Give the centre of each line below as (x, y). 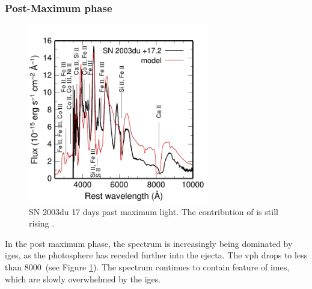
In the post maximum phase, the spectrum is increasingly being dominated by (149, 243)
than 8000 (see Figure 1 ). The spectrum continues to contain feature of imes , (147, 266)
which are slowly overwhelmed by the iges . (83, 278)
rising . (42, 223)
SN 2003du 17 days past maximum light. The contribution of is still (154, 211)
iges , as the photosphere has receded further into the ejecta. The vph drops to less (156, 255)
